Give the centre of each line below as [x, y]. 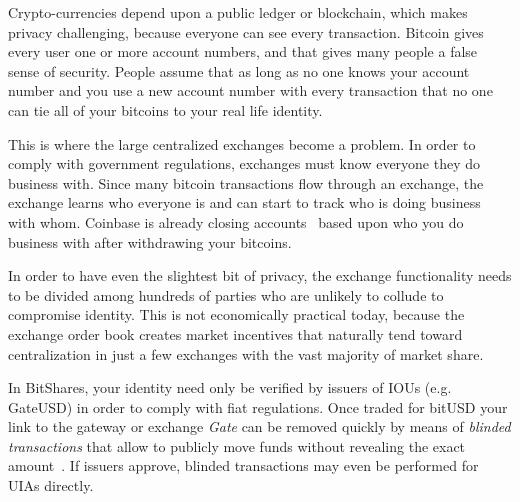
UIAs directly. [51, 485]
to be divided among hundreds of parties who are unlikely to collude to [226, 294]
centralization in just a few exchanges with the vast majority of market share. [246, 353]
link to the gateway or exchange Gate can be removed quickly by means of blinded [259, 426]
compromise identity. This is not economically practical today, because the [236, 314]
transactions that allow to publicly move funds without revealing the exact [237, 445]
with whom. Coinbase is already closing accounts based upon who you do [236, 221]
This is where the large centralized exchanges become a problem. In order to [242, 143]
